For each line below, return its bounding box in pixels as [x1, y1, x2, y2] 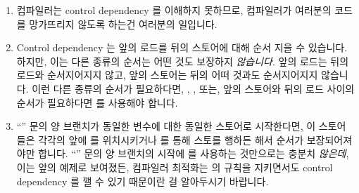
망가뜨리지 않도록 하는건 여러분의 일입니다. [29, 16, 218, 31]
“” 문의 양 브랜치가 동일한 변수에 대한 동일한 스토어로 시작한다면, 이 [16, 119, 316, 133]
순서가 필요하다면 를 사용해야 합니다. [16, 95, 178, 109]
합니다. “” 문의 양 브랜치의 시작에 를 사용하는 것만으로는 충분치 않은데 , [38, 146, 349, 161]
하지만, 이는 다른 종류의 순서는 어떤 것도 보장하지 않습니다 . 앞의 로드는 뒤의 [16, 53, 349, 68]
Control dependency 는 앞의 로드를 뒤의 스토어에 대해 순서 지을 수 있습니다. [16, 40, 348, 55]
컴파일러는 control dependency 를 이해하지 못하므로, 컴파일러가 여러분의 [16, 3, 332, 17]
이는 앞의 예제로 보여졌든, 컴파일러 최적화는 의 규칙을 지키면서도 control [16, 159, 333, 174]
